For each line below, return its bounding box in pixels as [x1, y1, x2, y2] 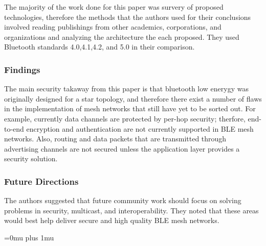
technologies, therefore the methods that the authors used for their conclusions [4, 11, 251, 22]
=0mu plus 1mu [4, 232, 54, 242]
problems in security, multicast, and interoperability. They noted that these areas [4, 205, 259, 215]
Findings [4, 63, 40, 76]
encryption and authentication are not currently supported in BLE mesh [26, 123, 254, 134]
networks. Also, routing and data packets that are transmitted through [4, 133, 227, 144]
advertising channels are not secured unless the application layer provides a [4, 143, 240, 154]
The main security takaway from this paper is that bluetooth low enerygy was [4, 83, 249, 94]
